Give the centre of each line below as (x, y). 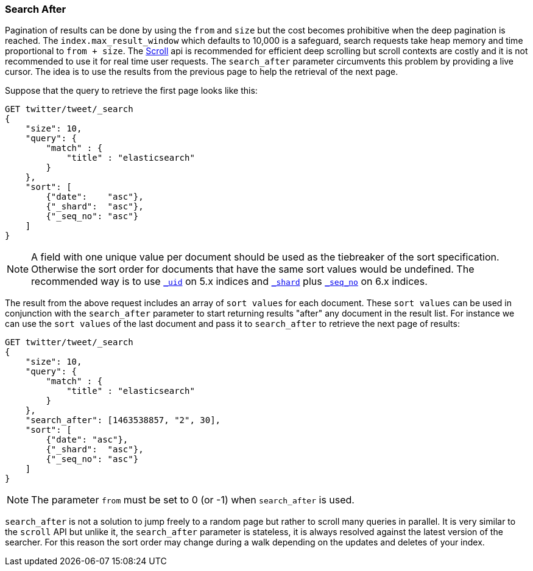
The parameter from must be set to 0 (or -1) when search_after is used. (193, 500)
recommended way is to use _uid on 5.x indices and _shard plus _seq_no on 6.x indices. (229, 282)
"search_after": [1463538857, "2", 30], (123, 420)
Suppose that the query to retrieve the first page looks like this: (131, 91)
